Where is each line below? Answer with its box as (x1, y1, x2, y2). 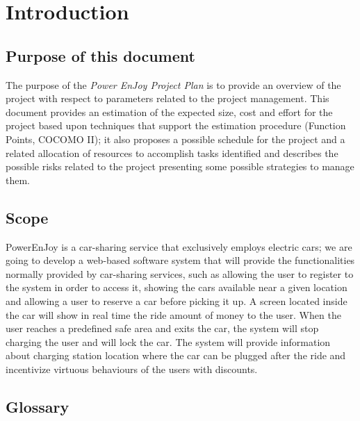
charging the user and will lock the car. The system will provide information (6, 334, 331, 349)
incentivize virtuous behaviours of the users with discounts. (6, 361, 258, 376)
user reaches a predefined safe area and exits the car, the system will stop (6, 321, 319, 336)
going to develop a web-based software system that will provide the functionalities (6, 253, 355, 267)
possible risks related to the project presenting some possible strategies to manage (6, 159, 354, 174)
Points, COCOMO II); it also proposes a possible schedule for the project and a (6, 131, 345, 146)
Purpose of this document (6, 44, 195, 66)
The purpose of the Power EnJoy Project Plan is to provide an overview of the (6, 77, 341, 92)
